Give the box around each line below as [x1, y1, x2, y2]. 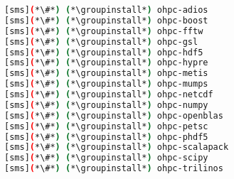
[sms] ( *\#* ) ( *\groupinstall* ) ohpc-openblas [4, 110, 223, 121]
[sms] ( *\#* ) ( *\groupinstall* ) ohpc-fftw [4, 26, 203, 36]
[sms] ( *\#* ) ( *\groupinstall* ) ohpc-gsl [4, 36, 198, 47]
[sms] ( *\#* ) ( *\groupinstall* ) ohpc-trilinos [4, 163, 223, 174]
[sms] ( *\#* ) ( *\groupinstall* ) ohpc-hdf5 [4, 47, 203, 58]
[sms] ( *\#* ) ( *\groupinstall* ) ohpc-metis [4, 68, 208, 79]
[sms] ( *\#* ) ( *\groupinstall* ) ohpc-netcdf [4, 89, 213, 99]
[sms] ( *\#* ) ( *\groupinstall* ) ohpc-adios [4, 5, 208, 15]
